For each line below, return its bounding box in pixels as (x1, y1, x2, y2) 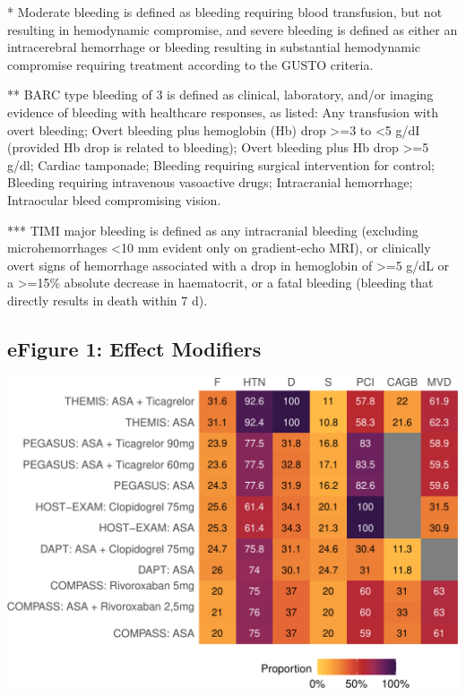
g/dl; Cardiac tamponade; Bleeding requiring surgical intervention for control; (7, 155, 435, 174)
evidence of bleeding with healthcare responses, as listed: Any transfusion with (7, 102, 438, 121)
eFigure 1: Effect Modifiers (7, 334, 262, 362)
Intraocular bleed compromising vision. (7, 190, 221, 209)
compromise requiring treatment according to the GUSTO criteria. (7, 55, 374, 73)
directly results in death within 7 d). (7, 290, 208, 309)
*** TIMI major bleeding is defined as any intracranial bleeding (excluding (7, 220, 419, 239)
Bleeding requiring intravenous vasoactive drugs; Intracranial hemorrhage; (7, 173, 413, 192)
